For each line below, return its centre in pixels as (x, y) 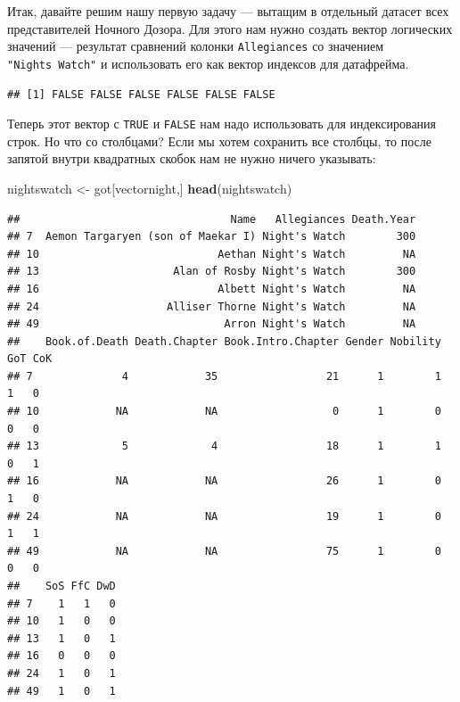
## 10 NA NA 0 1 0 (224, 412)
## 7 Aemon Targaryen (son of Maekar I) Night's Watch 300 (212, 237)
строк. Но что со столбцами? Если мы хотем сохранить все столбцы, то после (219, 140)
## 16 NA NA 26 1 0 (224, 481)
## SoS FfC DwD (62, 586)
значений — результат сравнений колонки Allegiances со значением (196, 46)
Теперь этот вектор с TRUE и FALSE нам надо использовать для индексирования (222, 124)
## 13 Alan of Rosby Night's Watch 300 (212, 272)
